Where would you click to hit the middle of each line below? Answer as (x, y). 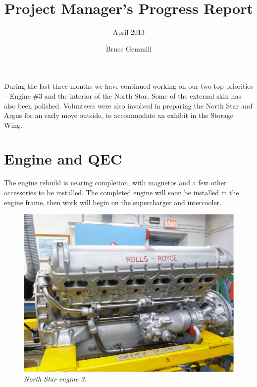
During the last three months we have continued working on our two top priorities (129, 86)
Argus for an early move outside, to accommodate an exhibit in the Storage (119, 115)
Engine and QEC (63, 159)
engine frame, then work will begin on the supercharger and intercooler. (113, 202)
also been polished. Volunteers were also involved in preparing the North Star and (128, 105)
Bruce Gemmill (129, 48)
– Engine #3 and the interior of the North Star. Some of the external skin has (123, 95)
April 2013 (129, 32)
